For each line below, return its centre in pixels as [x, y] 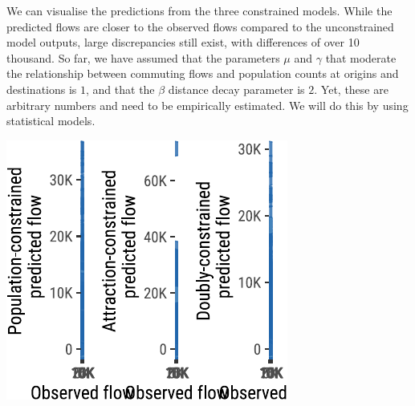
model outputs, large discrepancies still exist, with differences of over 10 [183, 42]
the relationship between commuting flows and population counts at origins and [203, 73]
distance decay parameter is [236, 89]
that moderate [361, 57]
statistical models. [51, 121]
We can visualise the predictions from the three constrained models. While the [199, 10]
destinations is [42, 89]
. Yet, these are [351, 89]
